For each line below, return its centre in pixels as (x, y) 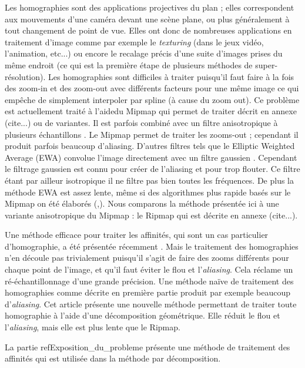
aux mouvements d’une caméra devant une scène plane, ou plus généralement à (147, 19)
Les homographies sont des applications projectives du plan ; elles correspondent (150, 7)
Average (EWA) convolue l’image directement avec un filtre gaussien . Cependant (151, 157)
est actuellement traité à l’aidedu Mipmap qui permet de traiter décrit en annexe (151, 111)
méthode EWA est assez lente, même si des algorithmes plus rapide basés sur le (148, 192)
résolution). (25, 76)
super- (267, 64)
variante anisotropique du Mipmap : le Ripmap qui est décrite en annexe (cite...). (151, 215)
